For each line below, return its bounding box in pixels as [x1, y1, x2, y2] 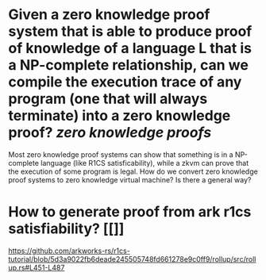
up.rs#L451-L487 [8, 263, 65, 272]
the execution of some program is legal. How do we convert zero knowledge [8, 167, 258, 176]
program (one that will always [8, 90, 208, 108]
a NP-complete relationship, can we [8, 56, 249, 75]
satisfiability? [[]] [8, 220, 125, 238]
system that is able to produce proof [8, 22, 253, 40]
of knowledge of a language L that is [8, 40, 253, 57]
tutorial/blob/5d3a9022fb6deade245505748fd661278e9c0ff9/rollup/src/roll [8, 254, 256, 263]
